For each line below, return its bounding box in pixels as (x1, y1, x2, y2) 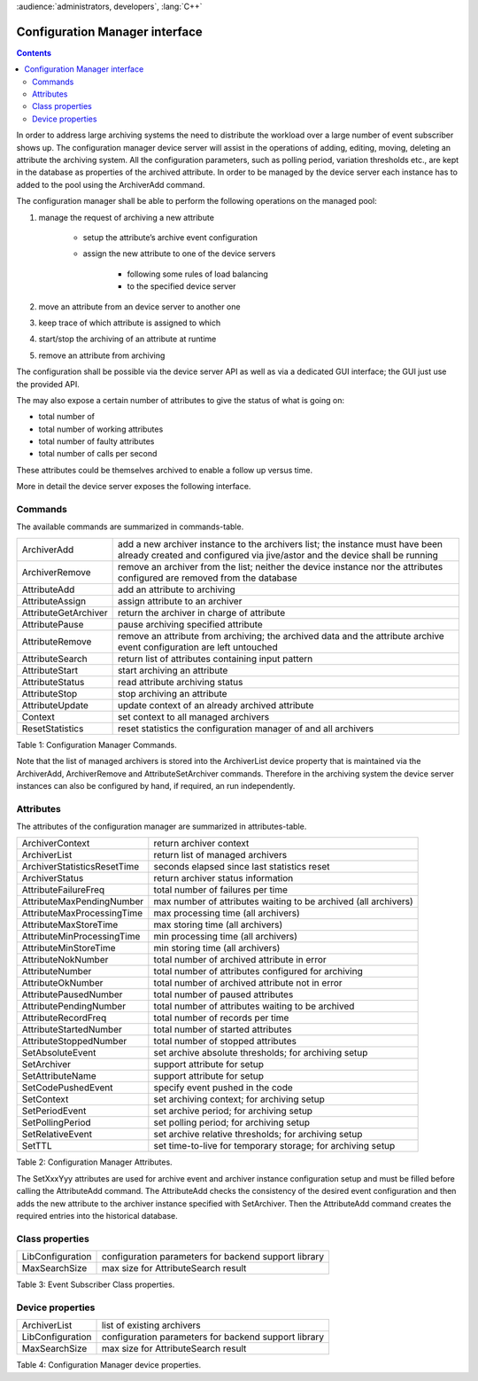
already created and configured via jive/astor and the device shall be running (117, 549, 438, 561)
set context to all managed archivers (117, 710, 270, 722)
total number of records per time (153, 1011, 289, 1024)
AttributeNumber (21, 965, 92, 978)
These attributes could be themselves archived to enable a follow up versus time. (16, 464, 313, 475)
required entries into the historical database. (16, 1211, 178, 1221)
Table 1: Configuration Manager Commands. (16, 739, 177, 750)
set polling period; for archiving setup (153, 1117, 310, 1129)
